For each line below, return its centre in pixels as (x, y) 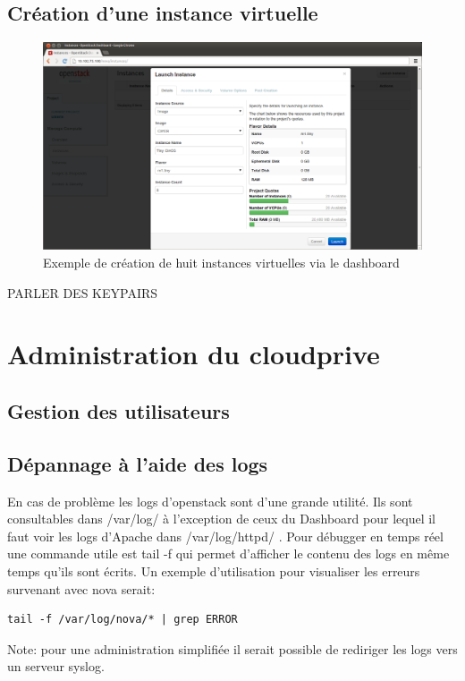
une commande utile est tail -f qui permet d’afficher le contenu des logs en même (228, 553)
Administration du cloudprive (194, 354)
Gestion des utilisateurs (118, 411)
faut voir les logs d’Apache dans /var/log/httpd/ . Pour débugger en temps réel (225, 536)
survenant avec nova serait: (81, 588)
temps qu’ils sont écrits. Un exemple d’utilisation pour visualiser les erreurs (214, 571)
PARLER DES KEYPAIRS (83, 292)
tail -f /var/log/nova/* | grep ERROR (123, 620)
